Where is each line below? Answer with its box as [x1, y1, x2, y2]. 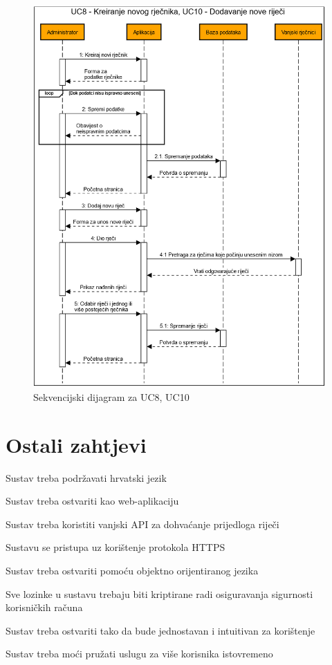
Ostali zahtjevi [6, 430, 147, 458]
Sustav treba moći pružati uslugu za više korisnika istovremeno [6, 646, 273, 661]
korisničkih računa [6, 600, 83, 615]
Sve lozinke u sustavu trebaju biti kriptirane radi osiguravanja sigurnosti [6, 586, 313, 601]
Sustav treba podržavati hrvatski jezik [6, 470, 167, 485]
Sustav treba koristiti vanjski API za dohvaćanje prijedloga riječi [6, 516, 279, 531]
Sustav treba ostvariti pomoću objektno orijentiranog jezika [6, 563, 259, 578]
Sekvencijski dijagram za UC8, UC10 [33, 389, 190, 404]
